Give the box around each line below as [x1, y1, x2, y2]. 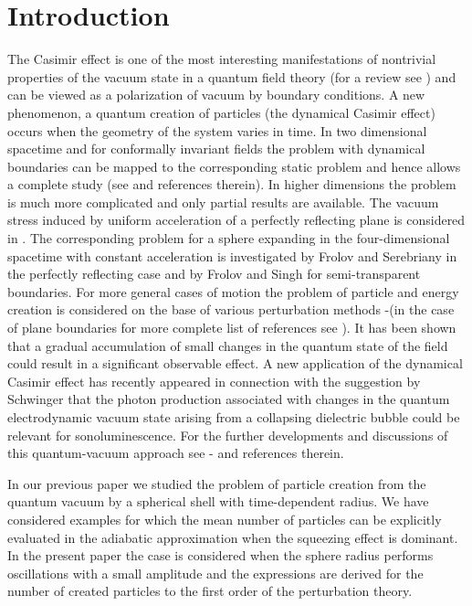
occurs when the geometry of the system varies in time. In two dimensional [7, 121, 427, 140]
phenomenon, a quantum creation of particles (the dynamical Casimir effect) [7, 102, 435, 122]
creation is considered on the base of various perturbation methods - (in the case [7, 300, 455, 319]
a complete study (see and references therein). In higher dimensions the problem [7, 175, 456, 194]
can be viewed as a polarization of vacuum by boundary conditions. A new [7, 85, 425, 104]
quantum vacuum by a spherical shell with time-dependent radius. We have [7, 492, 429, 511]
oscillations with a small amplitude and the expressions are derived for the [7, 563, 424, 582]
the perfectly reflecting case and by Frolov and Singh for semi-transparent [7, 264, 421, 283]
